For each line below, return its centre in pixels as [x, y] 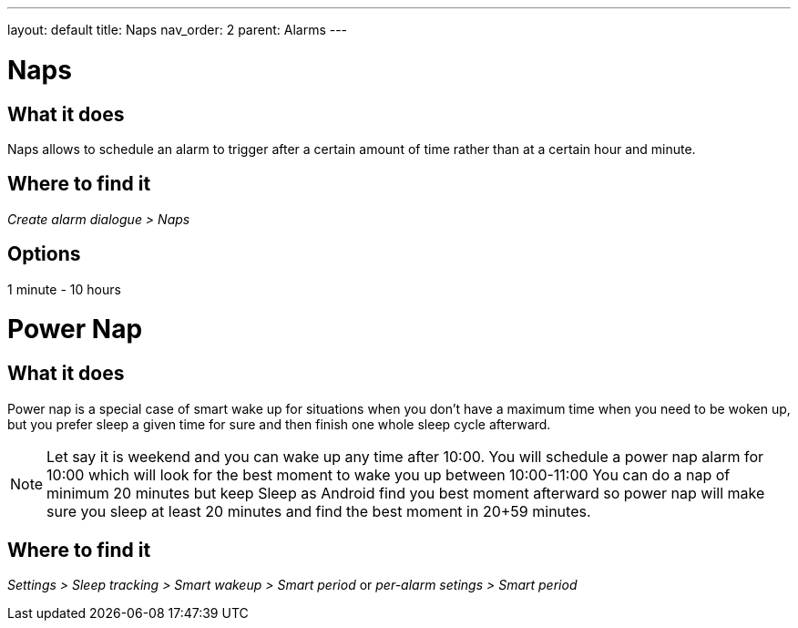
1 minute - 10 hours [64, 289]
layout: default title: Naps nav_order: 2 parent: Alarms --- [178, 30]
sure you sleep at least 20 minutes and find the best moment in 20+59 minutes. [319, 511]
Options [44, 254]
